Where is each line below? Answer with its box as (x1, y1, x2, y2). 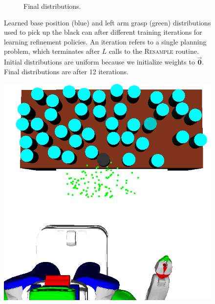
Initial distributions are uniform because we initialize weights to (4, 57, 195, 67)
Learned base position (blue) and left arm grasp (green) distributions (4, 17, 211, 27)
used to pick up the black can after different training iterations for (4, 27, 202, 37)
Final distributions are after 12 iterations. (4, 66, 129, 76)
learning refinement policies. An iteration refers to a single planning (4, 36, 207, 46)
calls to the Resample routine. (109, 46, 199, 56)
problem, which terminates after (4, 46, 100, 56)
